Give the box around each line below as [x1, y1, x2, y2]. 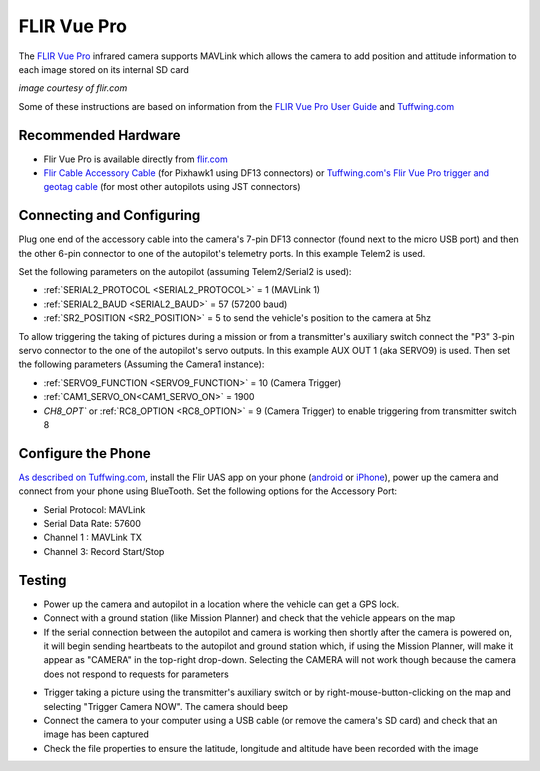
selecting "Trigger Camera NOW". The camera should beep [43, 700, 289, 712]
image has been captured [43, 728, 149, 740]
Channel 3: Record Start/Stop [43, 545, 165, 557]
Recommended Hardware [18, 126, 181, 144]
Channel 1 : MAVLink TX [43, 531, 142, 544]
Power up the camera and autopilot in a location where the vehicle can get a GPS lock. [43, 598, 400, 610]
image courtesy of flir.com [18, 82, 128, 94]
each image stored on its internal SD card [18, 63, 190, 75]
